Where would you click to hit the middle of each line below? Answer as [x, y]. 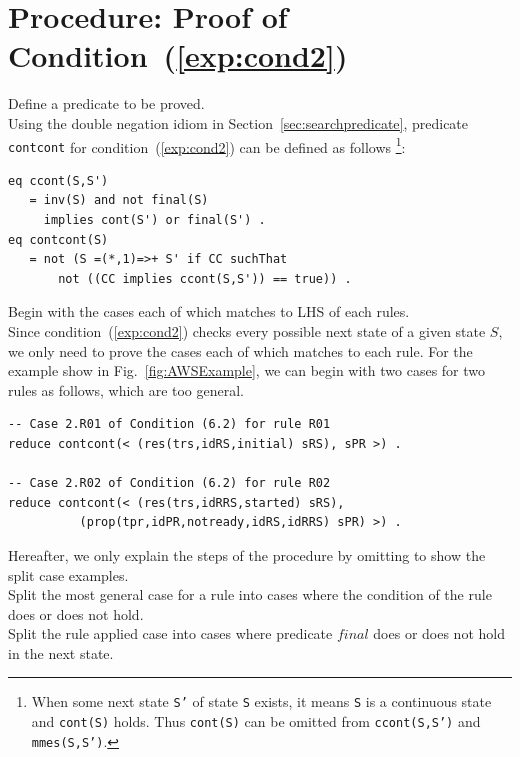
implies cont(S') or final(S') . [154, 220]
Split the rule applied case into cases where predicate [170, 633]
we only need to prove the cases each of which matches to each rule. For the [240, 350]
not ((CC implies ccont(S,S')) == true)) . [205, 278]
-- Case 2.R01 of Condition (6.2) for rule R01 [169, 424]
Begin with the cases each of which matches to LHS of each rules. [209, 311]
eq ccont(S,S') [58, 180]
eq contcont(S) [58, 239]
